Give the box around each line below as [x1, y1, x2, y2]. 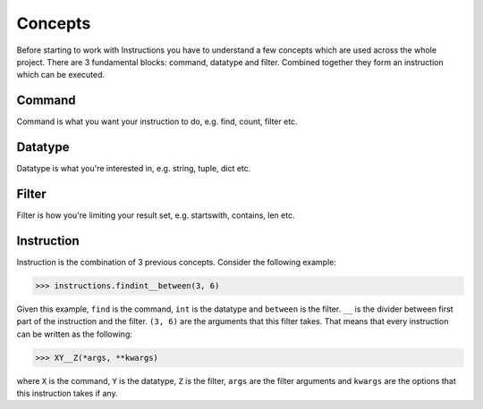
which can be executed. [16, 70, 106, 80]
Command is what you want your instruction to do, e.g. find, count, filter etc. [16, 116, 299, 127]
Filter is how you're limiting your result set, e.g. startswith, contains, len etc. [16, 210, 295, 221]
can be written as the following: [16, 329, 133, 339]
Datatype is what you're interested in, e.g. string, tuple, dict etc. [16, 163, 251, 174]
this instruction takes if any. [16, 388, 118, 399]
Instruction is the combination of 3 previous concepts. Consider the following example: [16, 256, 337, 267]
